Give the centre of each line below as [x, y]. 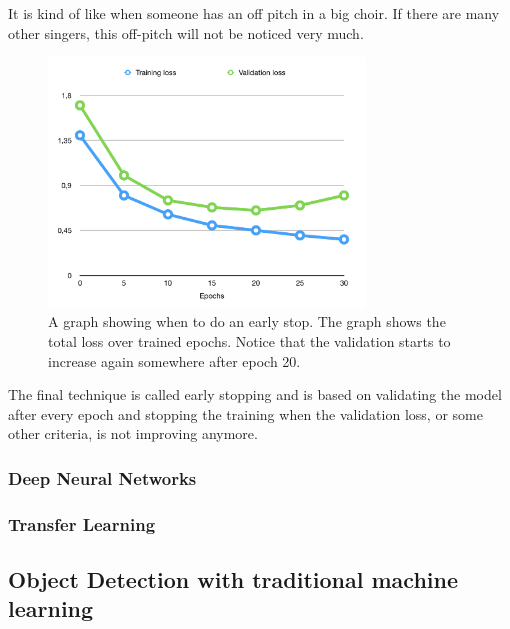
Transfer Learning [82, 523]
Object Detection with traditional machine [233, 579]
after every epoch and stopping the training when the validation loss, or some [245, 413]
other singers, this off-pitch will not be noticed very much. [186, 32]
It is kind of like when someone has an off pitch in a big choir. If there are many [254, 13]
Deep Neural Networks [102, 477]
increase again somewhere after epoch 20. [174, 360]
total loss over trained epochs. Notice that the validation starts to [249, 340]
